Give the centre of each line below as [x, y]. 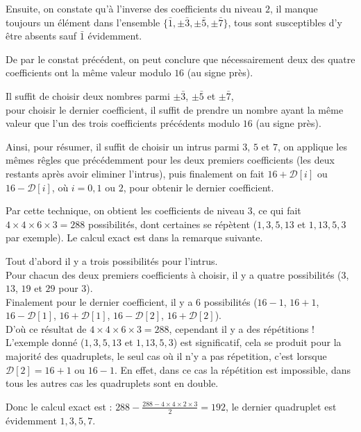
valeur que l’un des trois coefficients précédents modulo [123, 123]
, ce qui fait [277, 210]
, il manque [294, 8]
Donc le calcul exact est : [59, 406]
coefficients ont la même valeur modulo [89, 72]
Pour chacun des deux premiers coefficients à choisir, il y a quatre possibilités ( [174, 274]
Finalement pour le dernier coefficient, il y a [99, 301]
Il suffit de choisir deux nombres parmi [88, 95]
